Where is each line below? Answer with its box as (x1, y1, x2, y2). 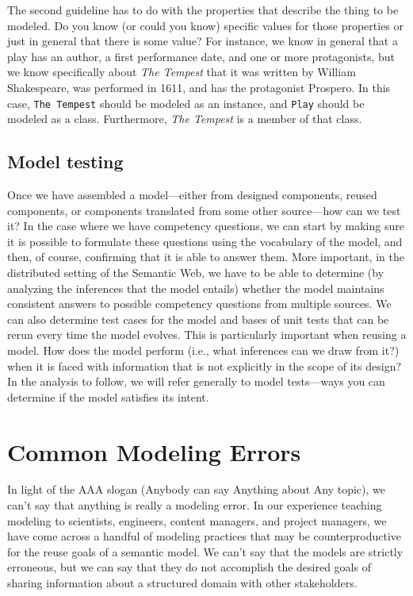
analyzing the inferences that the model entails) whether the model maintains (7, 279, 384, 296)
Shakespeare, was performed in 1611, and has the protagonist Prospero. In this (7, 79, 391, 95)
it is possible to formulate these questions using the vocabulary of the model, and (7, 233, 403, 249)
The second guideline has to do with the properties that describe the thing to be (7, 2, 399, 17)
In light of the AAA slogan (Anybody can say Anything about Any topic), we (7, 481, 385, 498)
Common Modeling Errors (7, 435, 301, 467)
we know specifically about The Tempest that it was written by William (7, 63, 356, 80)
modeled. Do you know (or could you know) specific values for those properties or (7, 17, 404, 33)
